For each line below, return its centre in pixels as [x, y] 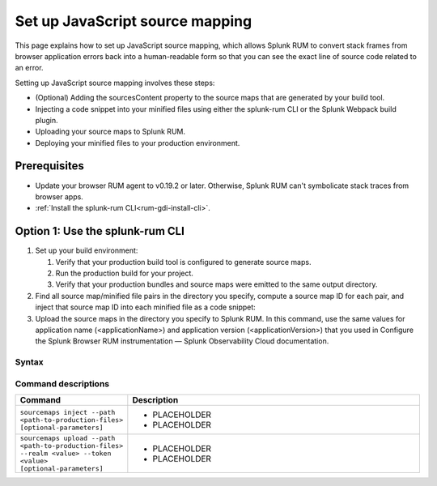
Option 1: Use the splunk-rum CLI [100, 231]
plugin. [47, 120]
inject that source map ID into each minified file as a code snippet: [146, 307]
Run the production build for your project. [125, 273]
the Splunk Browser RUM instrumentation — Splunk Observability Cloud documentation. [182, 341]
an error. [29, 68]
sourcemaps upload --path [68, 439]
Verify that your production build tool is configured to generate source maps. [183, 262]
